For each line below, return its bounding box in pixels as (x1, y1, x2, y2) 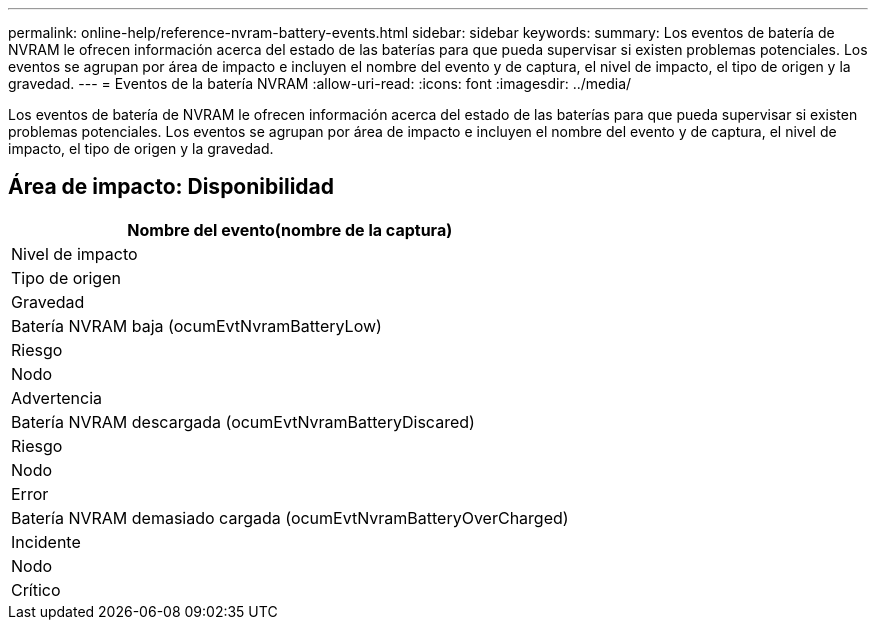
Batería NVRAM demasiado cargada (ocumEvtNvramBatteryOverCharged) (11, 507, 569, 528)
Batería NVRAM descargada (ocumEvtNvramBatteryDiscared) (11, 411, 475, 432)
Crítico (11, 579, 61, 600)
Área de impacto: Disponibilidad (8, 174, 334, 200)
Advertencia (11, 387, 103, 408)
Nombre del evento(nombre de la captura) (127, 219, 453, 240)
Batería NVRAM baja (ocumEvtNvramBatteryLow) (11, 315, 382, 336)
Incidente (11, 531, 81, 552)
